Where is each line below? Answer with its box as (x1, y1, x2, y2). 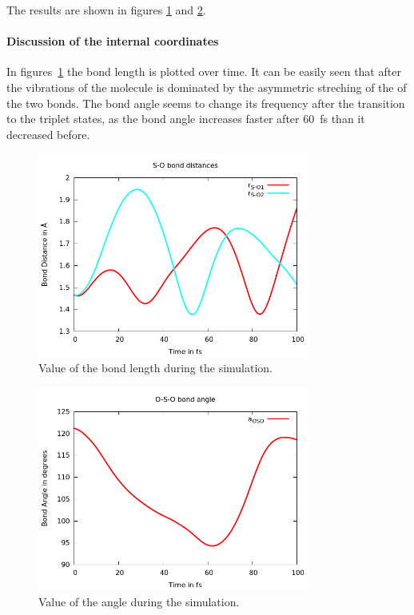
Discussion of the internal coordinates (6, 33, 219, 50)
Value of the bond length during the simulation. (38, 359, 273, 376)
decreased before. (6, 125, 90, 142)
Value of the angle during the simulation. (38, 593, 240, 609)
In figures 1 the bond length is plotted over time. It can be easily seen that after (6, 63, 401, 80)
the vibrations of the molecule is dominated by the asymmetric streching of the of (6, 78, 407, 95)
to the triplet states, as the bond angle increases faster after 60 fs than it (6, 110, 365, 127)
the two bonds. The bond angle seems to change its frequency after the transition (6, 94, 405, 111)
